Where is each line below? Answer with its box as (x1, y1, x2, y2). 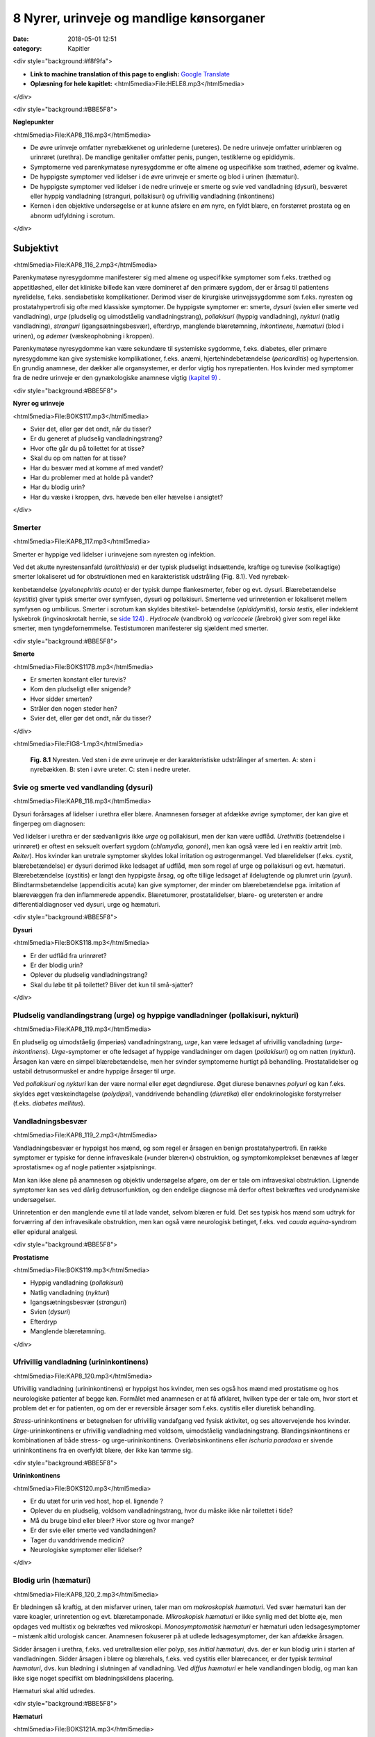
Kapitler (67, 44, 90, 52)
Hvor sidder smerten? (30, 695, 93, 703)
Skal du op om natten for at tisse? (30, 454, 126, 462)
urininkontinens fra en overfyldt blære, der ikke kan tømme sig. (12, 1446, 193, 1454)
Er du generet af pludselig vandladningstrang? (30, 434, 162, 443)
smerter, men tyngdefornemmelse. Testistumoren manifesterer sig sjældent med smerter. (12, 624, 269, 632)
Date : (12, 35, 29, 43)
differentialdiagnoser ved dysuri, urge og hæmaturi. (12, 900, 161, 909)
